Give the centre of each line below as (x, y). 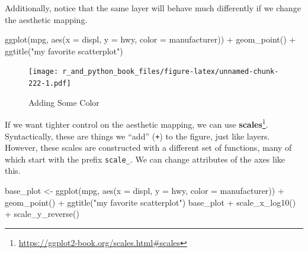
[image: (44, 72)
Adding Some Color (64, 102)
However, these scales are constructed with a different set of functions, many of (148, 147)
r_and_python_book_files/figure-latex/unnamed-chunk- (171, 72)
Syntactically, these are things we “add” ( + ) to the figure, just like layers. (137, 136)
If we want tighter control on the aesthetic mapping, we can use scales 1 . (137, 123)
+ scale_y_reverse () (42, 214)
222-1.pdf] (50, 84)
